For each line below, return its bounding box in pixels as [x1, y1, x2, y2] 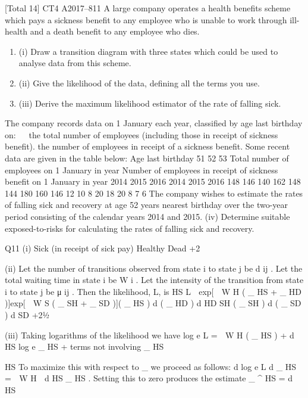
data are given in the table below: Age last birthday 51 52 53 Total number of [5, 151, 289, 164]
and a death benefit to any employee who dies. [30, 25, 200, 38]
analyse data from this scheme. [18, 57, 131, 69]
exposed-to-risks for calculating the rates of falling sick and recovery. [5, 222, 254, 234]
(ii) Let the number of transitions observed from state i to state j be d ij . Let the [5, 262, 303, 274]
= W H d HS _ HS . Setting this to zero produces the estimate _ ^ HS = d [5, 372, 293, 384]
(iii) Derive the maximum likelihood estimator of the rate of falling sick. [18, 97, 281, 109]
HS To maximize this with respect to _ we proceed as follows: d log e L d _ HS [5, 360, 297, 372]
